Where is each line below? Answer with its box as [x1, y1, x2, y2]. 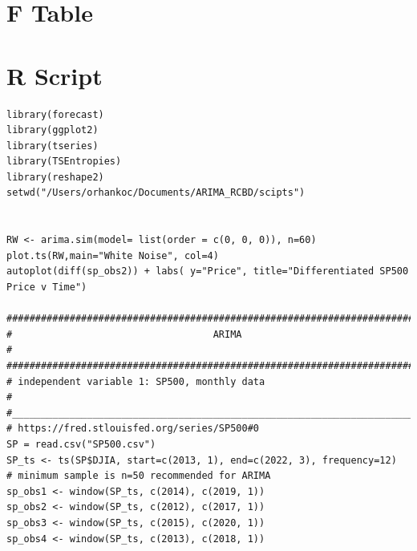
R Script [6, 59, 103, 91]
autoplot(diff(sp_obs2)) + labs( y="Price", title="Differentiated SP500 [6, 265, 409, 278]
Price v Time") [6, 282, 87, 294]
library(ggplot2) [6, 124, 99, 136]
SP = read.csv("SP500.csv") [6, 438, 156, 450]
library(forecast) [6, 108, 104, 120]
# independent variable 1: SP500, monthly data [6, 375, 265, 387]
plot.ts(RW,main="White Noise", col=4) [6, 249, 219, 261]
